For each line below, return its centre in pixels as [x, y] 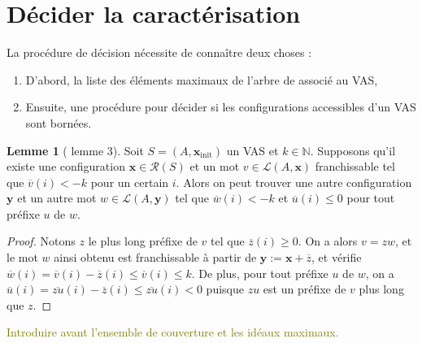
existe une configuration [66, 166]
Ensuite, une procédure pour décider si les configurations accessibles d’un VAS [221, 107]
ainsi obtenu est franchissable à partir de [155, 257]
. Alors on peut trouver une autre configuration [294, 182]
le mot [22, 257]
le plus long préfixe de [143, 241]
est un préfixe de [305, 289]
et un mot [215, 166]
